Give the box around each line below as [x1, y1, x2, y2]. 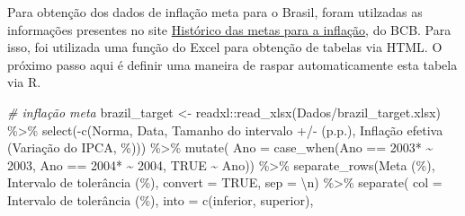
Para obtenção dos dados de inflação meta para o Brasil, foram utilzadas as [7, 3, 423, 21]
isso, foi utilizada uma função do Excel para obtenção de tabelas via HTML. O [7, 38, 443, 56]
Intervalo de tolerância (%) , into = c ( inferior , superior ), [7, 190, 314, 209]
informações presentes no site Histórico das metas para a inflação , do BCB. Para [7, 20, 452, 39]
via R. [7, 73, 41, 91]
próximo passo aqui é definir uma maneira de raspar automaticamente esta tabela [7, 55, 458, 73]
